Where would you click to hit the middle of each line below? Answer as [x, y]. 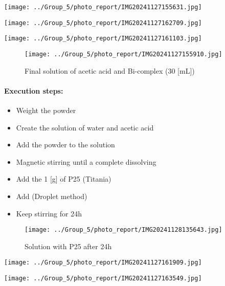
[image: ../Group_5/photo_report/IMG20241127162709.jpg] [103, 23]
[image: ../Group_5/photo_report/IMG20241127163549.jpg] [103, 279]
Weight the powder [46, 110]
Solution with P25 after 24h [68, 246]
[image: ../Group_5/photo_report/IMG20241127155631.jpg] [103, 7]
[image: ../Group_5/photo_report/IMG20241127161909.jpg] [103, 263]
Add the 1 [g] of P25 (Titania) [64, 179]
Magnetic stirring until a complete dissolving [86, 161]
